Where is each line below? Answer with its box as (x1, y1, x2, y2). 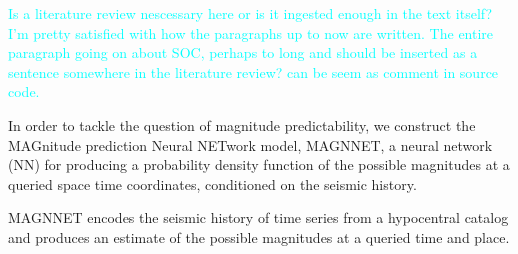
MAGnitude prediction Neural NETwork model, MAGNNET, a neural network (8, 134, 493, 155)
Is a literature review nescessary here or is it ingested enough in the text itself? (8, 3, 493, 23)
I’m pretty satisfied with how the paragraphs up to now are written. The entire (8, 22, 494, 43)
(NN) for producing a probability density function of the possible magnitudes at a (8, 154, 510, 175)
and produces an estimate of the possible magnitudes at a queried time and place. (8, 226, 510, 247)
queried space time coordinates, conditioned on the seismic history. (8, 173, 417, 194)
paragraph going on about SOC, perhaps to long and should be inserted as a (8, 42, 478, 63)
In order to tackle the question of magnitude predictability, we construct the (8, 114, 476, 135)
